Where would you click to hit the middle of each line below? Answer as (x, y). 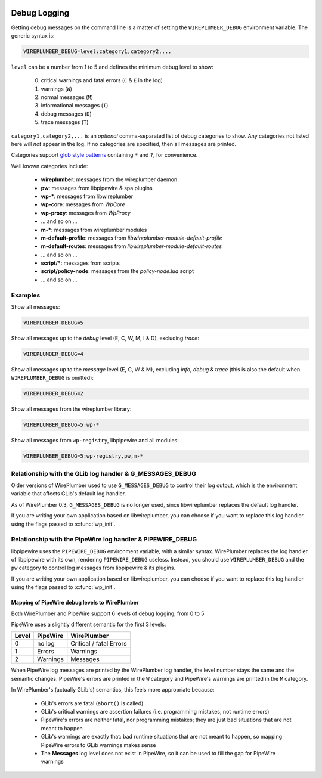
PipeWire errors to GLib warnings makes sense (98, 745)
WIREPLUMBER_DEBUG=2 (53, 394)
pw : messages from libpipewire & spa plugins (97, 188)
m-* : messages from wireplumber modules (94, 230)
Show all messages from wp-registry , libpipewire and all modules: (95, 441)
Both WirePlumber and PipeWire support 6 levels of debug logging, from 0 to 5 (108, 613)
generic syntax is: (33, 35)
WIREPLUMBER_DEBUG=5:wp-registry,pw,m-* (83, 456)
